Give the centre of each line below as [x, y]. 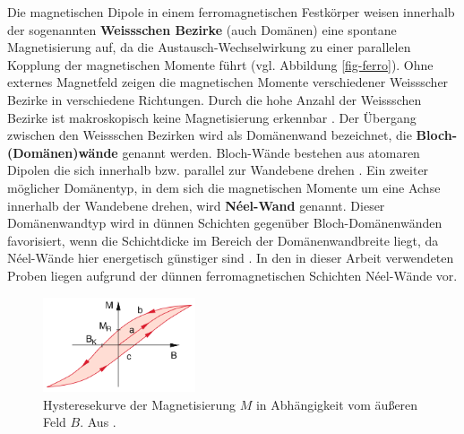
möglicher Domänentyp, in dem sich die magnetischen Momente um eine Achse [224, 187]
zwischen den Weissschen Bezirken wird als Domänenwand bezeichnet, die [210, 135]
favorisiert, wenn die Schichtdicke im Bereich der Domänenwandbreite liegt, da [223, 240]
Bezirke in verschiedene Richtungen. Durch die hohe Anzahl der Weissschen [215, 99]
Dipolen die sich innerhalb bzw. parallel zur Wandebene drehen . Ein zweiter [218, 170]
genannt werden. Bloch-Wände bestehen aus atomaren [271, 152]
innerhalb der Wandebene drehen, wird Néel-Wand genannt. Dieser [196, 205]
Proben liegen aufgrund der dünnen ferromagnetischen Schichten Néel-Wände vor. [232, 275]
